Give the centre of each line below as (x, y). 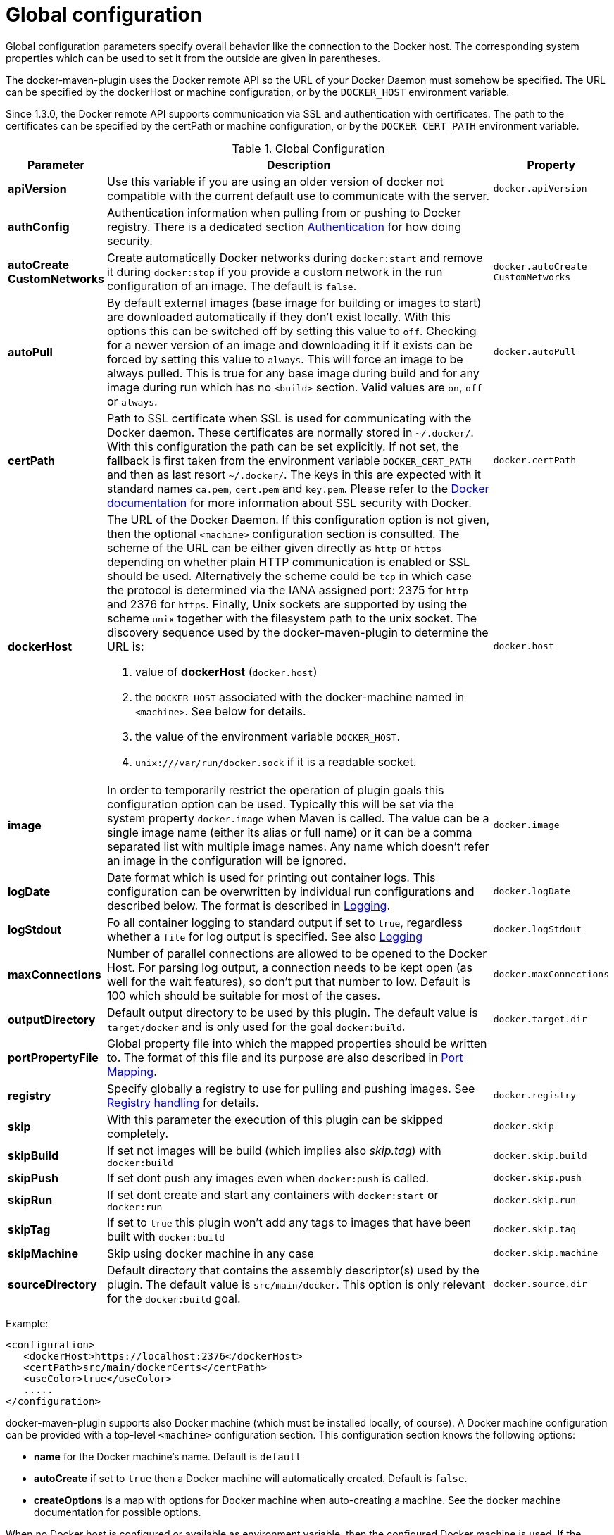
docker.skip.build (540, 1155)
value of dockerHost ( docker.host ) (226, 671)
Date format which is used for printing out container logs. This (271, 877)
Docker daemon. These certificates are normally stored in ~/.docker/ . (290, 432)
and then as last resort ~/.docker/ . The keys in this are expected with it (294, 474)
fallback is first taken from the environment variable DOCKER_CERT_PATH (289, 460)
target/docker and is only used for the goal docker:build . (256, 1026)
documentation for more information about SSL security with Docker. (289, 502)
